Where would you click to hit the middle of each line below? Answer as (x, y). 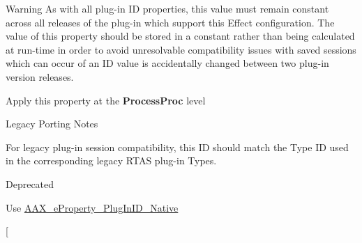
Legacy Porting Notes (52, 124)
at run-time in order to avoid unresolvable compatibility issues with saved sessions (181, 49)
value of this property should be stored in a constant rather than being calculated (180, 36)
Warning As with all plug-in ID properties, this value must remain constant (167, 8)
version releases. (40, 76)
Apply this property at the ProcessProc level (106, 100)
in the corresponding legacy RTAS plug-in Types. (111, 160)
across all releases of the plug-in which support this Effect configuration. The (170, 22)
